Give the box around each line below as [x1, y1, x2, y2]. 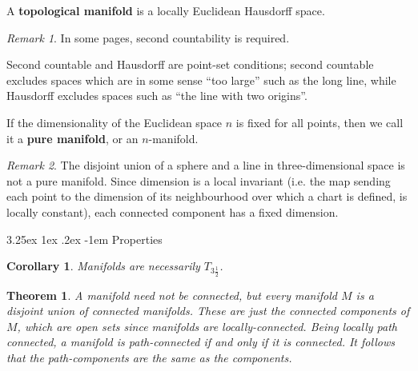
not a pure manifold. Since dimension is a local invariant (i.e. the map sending [6, 172, 391, 189]
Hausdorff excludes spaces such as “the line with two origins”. [6, 87, 307, 104]
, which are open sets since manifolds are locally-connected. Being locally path [17, 317, 397, 334]
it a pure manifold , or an [6, 130, 139, 146]
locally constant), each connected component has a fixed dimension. [6, 203, 339, 220]
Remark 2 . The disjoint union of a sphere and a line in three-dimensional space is [6, 157, 405, 174]
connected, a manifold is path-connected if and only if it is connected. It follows [6, 333, 395, 350]
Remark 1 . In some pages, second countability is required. [6, 29, 290, 46]
